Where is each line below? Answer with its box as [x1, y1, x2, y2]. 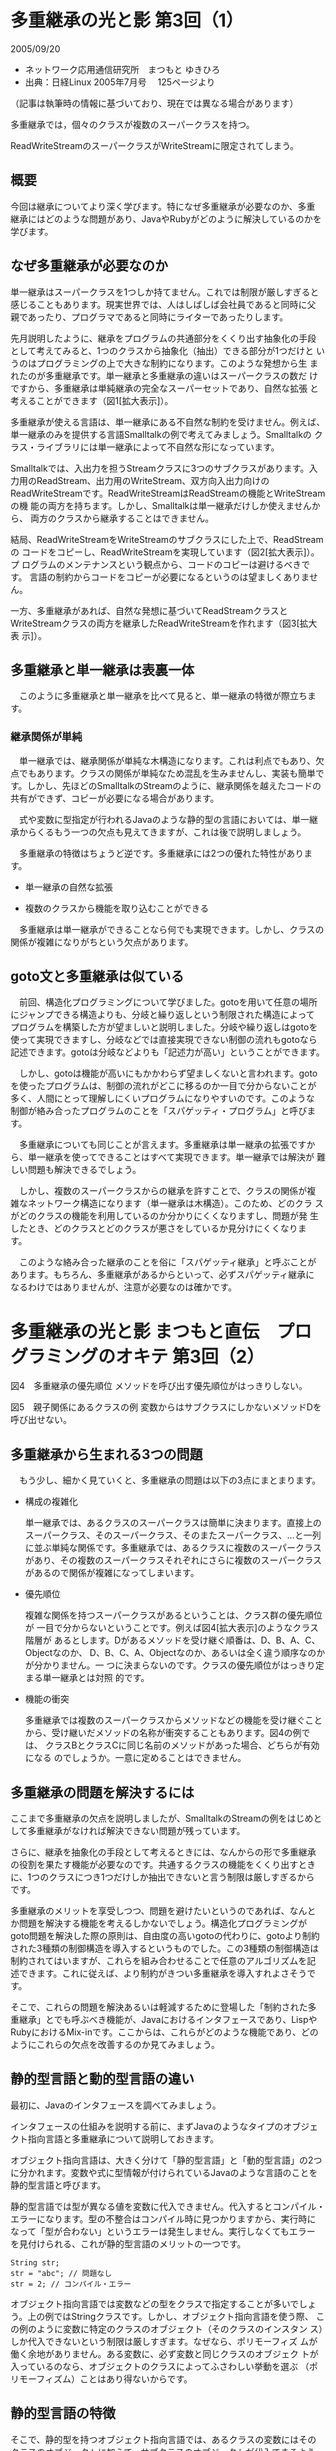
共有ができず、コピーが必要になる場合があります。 [10, 792, 220, 804]
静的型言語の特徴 [10, 2405, 116, 2422]
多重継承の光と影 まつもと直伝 [10, 1320, 260, 1343]
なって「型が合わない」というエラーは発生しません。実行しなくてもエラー [10, 2225, 316, 2237]
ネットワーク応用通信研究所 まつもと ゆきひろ [24, 63, 221, 75]
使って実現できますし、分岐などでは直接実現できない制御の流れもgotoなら [10, 1034, 318, 1046]
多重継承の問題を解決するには [10, 1784, 195, 1801]
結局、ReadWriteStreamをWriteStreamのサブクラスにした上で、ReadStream [10, 533, 324, 545]
